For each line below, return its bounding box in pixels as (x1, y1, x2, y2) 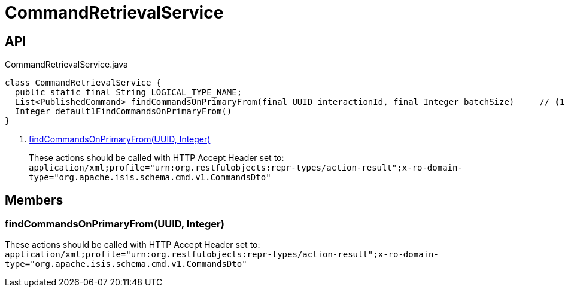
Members (5, 192, 63, 208)
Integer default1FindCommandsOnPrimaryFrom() (14, 107, 232, 117)
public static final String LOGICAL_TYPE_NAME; (14, 87, 242, 98)
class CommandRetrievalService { (5, 78, 162, 88)
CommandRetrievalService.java (5, 59, 128, 70)
